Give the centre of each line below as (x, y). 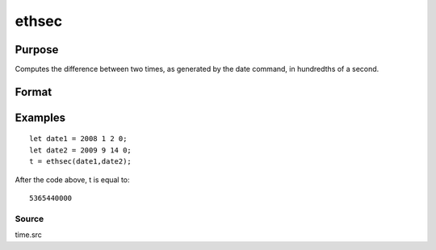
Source (29, 219)
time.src (28, 235)
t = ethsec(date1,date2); (81, 162)
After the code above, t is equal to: (72, 179)
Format (34, 92)
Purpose (37, 50)
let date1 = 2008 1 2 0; (78, 139)
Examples (40, 117)
